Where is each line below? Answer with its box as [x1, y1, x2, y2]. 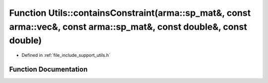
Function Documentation [9, 65, 88, 74]
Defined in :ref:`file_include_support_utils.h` [21, 52, 111, 58]
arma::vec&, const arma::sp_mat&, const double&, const [9, 21, 248, 32]
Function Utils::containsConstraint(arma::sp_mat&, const [9, 7, 251, 18]
